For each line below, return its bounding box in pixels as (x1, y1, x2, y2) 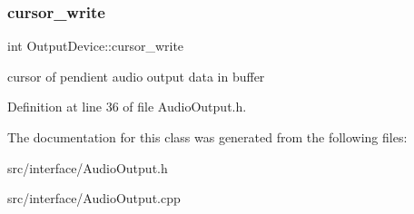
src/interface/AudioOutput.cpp (7, 189, 181, 208)
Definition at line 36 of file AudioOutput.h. (7, 97, 247, 116)
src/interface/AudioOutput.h (7, 158, 168, 177)
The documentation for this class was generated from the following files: (7, 128, 408, 146)
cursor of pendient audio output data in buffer (7, 66, 265, 85)
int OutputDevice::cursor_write (7, 36, 184, 55)
